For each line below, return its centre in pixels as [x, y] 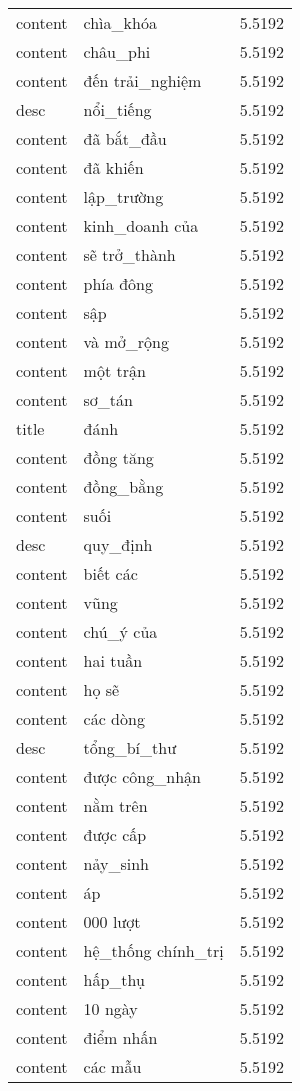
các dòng [114, 718]
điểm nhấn [120, 1037]
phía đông [118, 283]
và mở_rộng [126, 341]
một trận [114, 370]
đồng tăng [118, 457]
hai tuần [113, 660]
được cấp [115, 834]
